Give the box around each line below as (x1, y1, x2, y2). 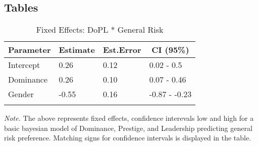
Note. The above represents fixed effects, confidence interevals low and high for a (4, 113, 254, 123)
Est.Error (102, 44, 141, 56)
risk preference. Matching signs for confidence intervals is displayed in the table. (4, 132, 251, 143)
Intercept (8, 59, 40, 71)
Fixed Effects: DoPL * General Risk (36, 24, 164, 36)
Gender (8, 88, 34, 100)
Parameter (8, 44, 51, 56)
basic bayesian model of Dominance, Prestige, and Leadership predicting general (4, 122, 252, 133)
